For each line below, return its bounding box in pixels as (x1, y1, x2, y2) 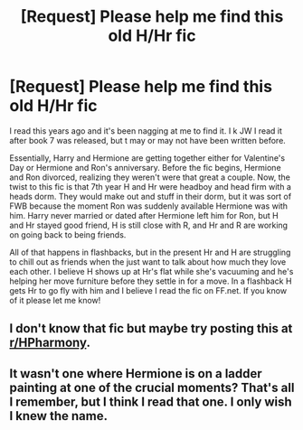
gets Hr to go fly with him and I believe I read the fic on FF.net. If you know (9, 285, 288, 295)
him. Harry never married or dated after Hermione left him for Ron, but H (9, 210, 279, 220)
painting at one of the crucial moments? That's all (9, 379, 295, 395)
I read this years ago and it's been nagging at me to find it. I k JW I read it (9, 125, 283, 136)
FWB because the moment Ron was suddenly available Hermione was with (9, 201, 288, 211)
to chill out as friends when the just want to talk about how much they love (9, 256, 287, 267)
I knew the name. (9, 408, 109, 424)
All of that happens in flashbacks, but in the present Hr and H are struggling (9, 247, 291, 257)
